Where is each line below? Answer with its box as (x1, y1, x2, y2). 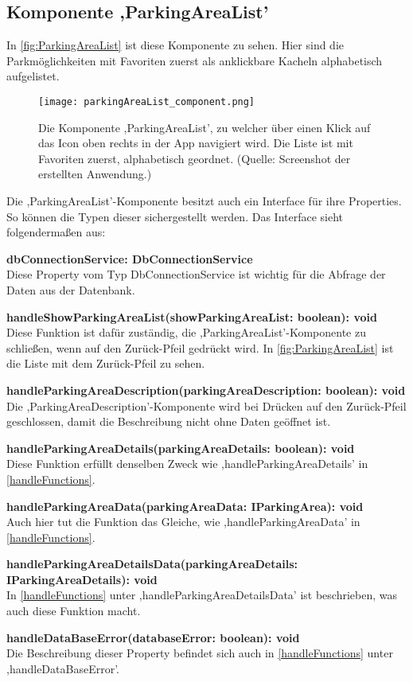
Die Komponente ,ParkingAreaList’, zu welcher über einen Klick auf (38, 119, 371, 135)
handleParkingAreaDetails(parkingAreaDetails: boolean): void (6, 439, 355, 456)
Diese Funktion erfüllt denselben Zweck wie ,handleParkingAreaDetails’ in (6, 455, 368, 472)
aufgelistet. (6, 68, 60, 84)
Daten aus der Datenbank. (6, 281, 135, 298)
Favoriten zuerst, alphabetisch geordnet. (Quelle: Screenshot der (38, 150, 351, 166)
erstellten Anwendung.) (38, 166, 152, 182)
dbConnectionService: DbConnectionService (6, 250, 253, 267)
